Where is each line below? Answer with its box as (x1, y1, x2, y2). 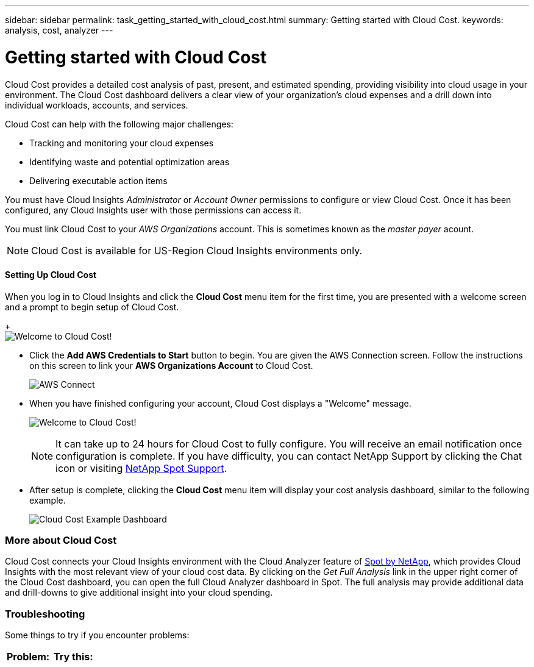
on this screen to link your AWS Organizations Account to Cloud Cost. (29, 360, 313, 371)
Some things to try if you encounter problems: (5, 630, 190, 641)
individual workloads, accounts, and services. (5, 99, 188, 110)
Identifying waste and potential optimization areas (29, 156, 230, 167)
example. (29, 494, 66, 505)
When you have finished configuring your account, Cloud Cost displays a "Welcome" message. (29, 398, 411, 408)
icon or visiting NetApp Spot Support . (55, 462, 227, 474)
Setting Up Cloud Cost (5, 269, 97, 280)
